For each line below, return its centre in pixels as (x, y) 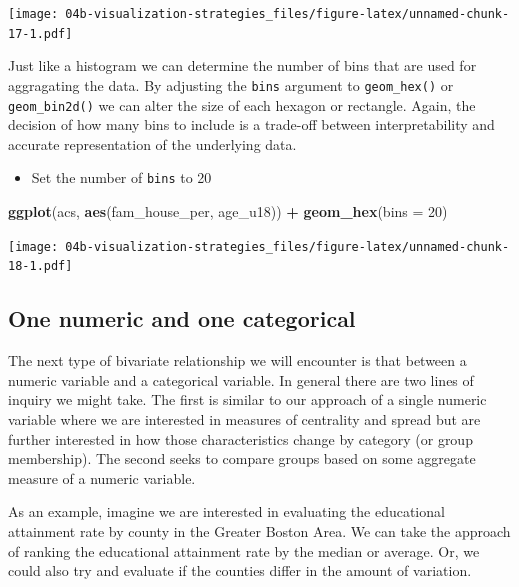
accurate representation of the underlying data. (152, 143)
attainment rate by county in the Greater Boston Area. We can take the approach (259, 530)
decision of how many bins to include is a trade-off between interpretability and (251, 124)
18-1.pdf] (40, 266)
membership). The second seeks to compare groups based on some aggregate (242, 458)
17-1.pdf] (40, 33)
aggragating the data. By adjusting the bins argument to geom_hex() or (231, 84)
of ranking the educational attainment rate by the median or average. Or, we (244, 550)
